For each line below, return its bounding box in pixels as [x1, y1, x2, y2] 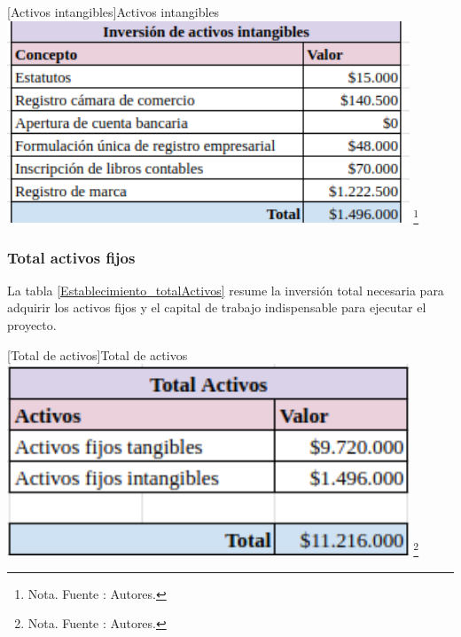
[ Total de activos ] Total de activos [7, 345, 188, 364]
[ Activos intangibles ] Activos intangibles [7, 3, 220, 20]
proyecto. [7, 316, 57, 334]
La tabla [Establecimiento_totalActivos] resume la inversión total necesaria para [7, 280, 444, 299]
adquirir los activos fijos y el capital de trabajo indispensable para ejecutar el [7, 298, 426, 317]
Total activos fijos [7, 246, 136, 268]
